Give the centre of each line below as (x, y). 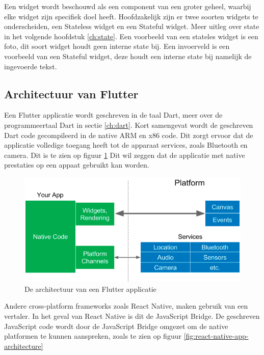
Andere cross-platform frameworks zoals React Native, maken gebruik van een (126, 306)
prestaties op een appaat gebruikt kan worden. (77, 165)
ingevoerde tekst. (31, 66)
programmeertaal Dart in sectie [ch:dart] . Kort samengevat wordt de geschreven (129, 125)
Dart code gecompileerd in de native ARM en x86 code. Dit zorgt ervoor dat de (129, 135)
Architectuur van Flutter (71, 93)
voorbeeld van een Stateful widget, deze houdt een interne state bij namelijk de (128, 56)
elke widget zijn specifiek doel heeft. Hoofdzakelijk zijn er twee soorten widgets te (131, 16)
